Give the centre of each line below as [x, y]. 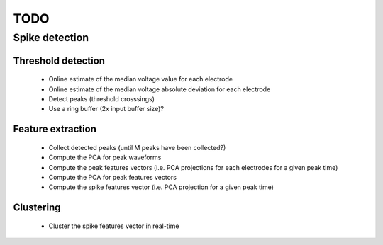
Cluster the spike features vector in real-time [114, 226]
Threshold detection [59, 61]
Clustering [37, 208]
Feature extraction [55, 129]
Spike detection [51, 38]
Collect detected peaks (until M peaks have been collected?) [137, 147]
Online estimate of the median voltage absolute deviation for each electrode [160, 89]
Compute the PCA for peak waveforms [105, 158]
